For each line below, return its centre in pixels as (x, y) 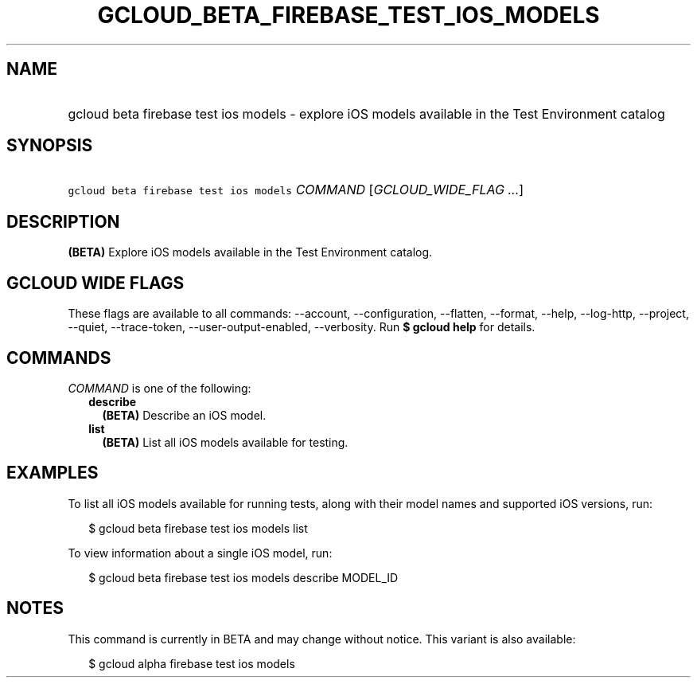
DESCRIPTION (63, 221)
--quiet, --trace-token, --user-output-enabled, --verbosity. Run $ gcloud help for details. (302, 327)
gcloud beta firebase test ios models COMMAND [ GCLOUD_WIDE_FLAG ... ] (296, 190)
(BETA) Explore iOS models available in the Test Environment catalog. (250, 252)
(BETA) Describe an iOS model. (184, 415)
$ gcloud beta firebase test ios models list (198, 528)
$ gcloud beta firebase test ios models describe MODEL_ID (243, 577)
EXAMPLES (53, 473)
